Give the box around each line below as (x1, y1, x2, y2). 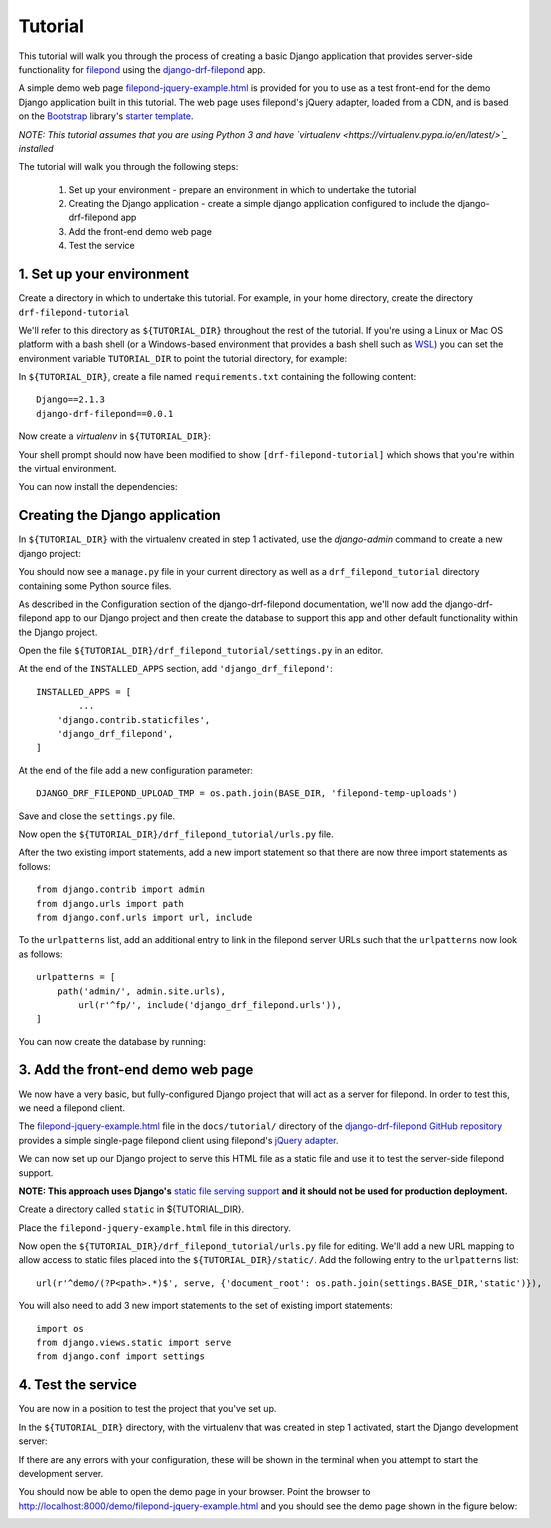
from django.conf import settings (36, 1351, 205, 1362)
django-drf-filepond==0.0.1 (36, 408, 174, 419)
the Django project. (18, 626, 98, 638)
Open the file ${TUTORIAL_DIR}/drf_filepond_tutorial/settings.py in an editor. (18, 645, 384, 657)
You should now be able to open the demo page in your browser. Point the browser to (18, 1486, 371, 1498)
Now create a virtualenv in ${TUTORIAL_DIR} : (18, 430, 212, 442)
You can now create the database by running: (18, 1035, 207, 1047)
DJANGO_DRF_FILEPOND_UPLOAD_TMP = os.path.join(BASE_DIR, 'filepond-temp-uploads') (36, 788, 459, 799)
